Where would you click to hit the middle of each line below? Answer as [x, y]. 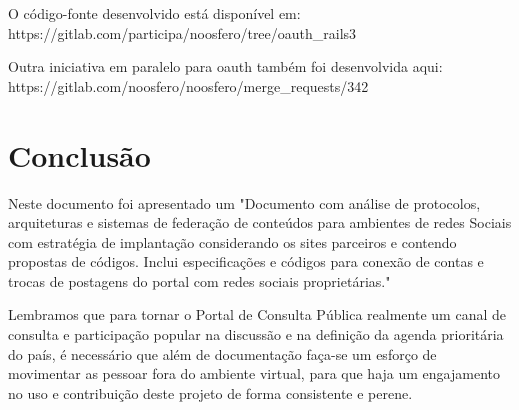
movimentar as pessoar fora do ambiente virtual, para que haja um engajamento [254, 373]
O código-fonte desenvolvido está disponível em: [154, 13]
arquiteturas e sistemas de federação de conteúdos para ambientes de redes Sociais [260, 222]
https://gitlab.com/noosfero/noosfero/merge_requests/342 [188, 85]
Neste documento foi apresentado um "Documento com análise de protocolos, [244, 202]
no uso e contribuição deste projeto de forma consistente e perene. [210, 392]
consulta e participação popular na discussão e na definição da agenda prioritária [256, 334]
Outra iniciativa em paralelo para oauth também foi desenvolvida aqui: [225, 66]
